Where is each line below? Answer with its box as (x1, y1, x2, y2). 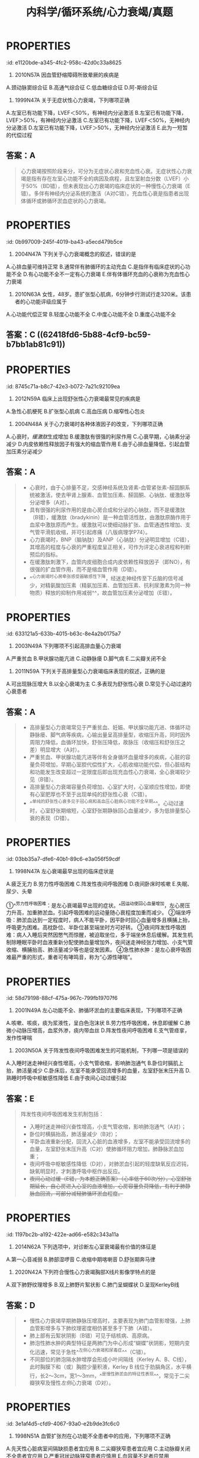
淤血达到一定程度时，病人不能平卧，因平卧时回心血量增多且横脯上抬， (21, 917, 193, 924)
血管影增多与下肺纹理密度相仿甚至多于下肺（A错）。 (29, 1324, 156, 1331)
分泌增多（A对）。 (29, 498, 73, 506)
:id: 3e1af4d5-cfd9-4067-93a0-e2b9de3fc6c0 (6, 1420, 120, 1428)
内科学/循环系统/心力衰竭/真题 (25, 5, 174, 19)
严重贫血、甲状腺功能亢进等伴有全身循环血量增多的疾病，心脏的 (29, 754, 185, 761)
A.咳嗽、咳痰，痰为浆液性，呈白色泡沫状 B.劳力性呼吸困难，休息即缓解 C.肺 (6, 1020, 191, 1027)
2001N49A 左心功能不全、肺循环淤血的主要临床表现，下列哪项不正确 (14, 1007, 182, 1014)
